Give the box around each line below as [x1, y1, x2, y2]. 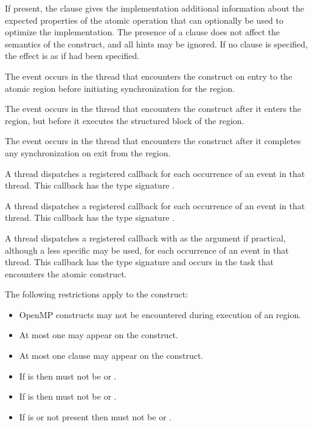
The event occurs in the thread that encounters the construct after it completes [5, 134, 301, 147]
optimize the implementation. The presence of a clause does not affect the [5, 26, 280, 38]
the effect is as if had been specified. [5, 49, 140, 62]
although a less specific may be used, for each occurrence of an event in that [5, 243, 289, 256]
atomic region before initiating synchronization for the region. [5, 82, 235, 94]
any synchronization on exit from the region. [5, 146, 171, 159]
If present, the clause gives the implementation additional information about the [5, 2, 304, 14]
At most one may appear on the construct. [19, 328, 178, 341]
